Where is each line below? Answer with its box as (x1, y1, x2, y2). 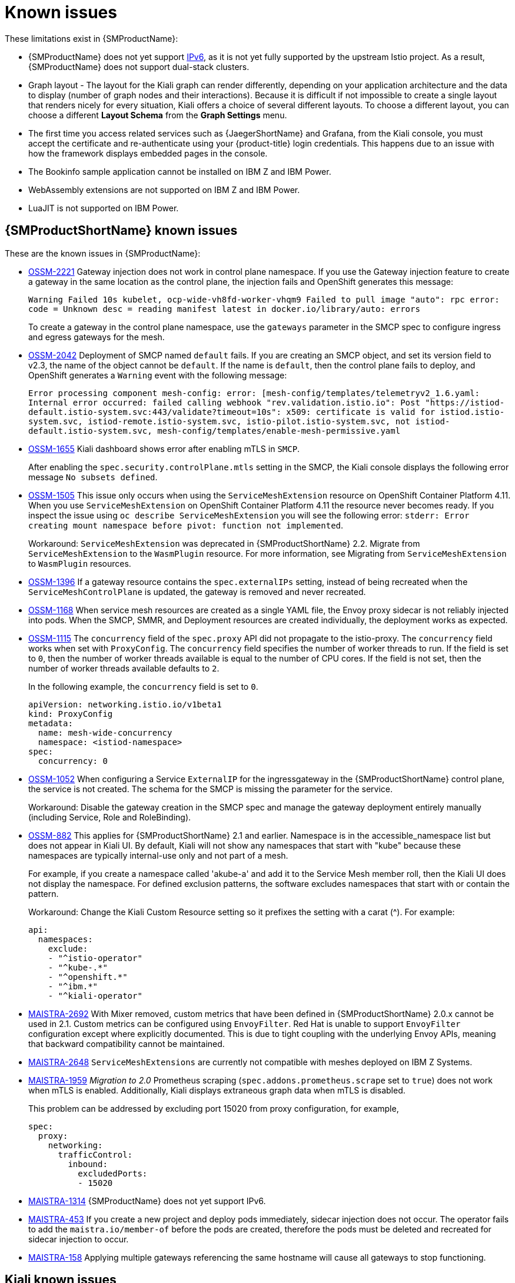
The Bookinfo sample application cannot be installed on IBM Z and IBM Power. (28, 166, 331, 177)
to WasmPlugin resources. (28, 558, 131, 569)
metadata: (28, 718, 73, 728)
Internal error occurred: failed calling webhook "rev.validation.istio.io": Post (28, 397, 420, 407)
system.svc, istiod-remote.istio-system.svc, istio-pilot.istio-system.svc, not (28, 416, 411, 426)
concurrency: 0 (38, 756, 108, 766)
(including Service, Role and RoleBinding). (28, 812, 191, 822)
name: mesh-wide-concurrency (38, 727, 172, 737)
